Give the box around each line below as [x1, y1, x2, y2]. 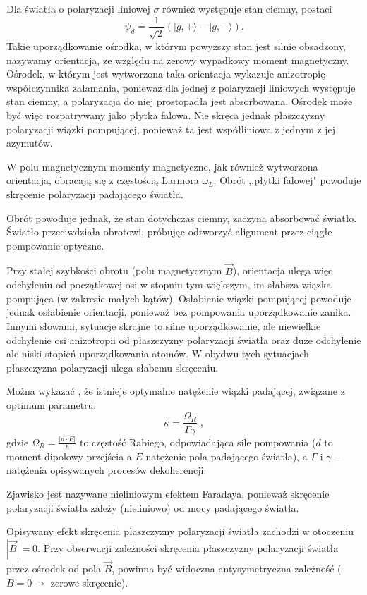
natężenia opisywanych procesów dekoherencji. [6, 462, 207, 477]
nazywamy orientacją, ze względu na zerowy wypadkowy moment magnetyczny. [6, 52, 349, 67]
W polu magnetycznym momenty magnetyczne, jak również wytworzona [6, 159, 318, 173]
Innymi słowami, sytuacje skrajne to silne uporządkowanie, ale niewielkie [6, 318, 321, 333]
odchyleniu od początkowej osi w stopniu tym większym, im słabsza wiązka [6, 277, 332, 292]
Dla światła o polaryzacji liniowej [6, 1, 150, 16]
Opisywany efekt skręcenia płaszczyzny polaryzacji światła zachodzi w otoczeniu [6, 524, 354, 539]
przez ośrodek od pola [6, 560, 101, 575]
